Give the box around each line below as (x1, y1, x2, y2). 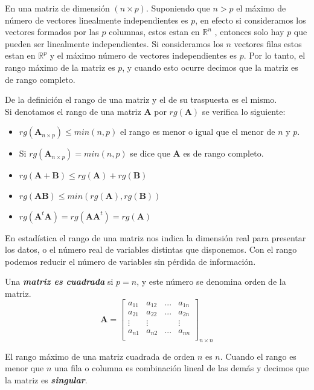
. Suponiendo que (146, 2, 210, 14)
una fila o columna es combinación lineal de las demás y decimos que (54, 362, 309, 374)
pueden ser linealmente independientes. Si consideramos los (5, 37, 223, 50)
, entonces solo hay (214, 25, 284, 38)
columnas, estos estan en (109, 25, 200, 38)
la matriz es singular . (5, 374, 88, 386)
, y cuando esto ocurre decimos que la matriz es (122, 60, 298, 73)
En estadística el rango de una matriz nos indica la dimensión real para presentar (5, 231, 306, 244)
